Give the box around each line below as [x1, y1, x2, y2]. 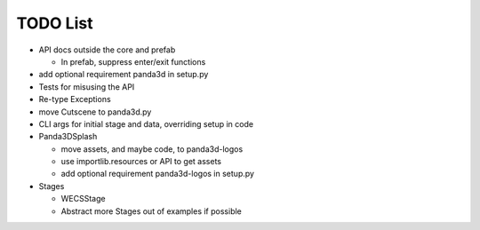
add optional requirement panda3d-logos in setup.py [60, 169, 255, 179]
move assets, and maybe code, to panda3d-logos [60, 143, 244, 155]
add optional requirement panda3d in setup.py [38, 69, 209, 80]
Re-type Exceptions [38, 94, 111, 105]
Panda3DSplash [38, 131, 98, 142]
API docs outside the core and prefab [38, 44, 176, 55]
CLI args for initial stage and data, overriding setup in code [38, 118, 253, 129]
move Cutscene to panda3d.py [38, 107, 152, 117]
